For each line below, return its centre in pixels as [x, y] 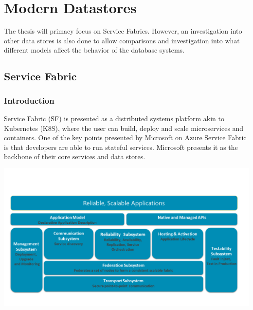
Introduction [29, 100]
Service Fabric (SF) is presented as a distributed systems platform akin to [114, 118]
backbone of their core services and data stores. [75, 156]
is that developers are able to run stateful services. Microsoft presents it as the [121, 147]
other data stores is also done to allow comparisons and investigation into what [122, 40]
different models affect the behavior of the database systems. [94, 50]
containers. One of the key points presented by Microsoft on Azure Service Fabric [125, 137]
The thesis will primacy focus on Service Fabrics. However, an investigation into [123, 31]
